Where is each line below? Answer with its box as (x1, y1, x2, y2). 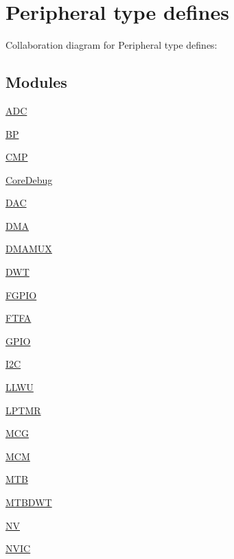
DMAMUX (5, 241, 52, 256)
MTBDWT (5, 495, 52, 510)
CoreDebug (5, 172, 53, 187)
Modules (5, 71, 67, 93)
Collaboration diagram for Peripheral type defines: (5, 38, 218, 52)
